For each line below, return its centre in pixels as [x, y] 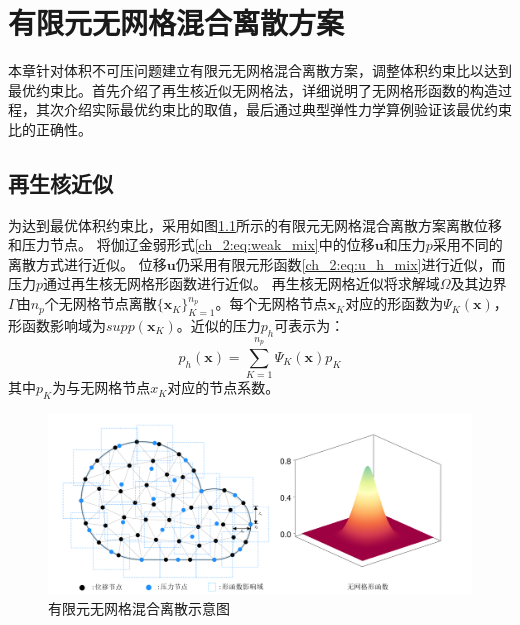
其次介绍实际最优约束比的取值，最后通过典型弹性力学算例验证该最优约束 [273, 109]
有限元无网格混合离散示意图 [139, 608]
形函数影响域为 [57, 324]
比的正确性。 [50, 128]
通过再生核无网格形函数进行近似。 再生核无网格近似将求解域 [241, 283]
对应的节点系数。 [223, 387]
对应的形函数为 [394, 303]
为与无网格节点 [101, 387]
